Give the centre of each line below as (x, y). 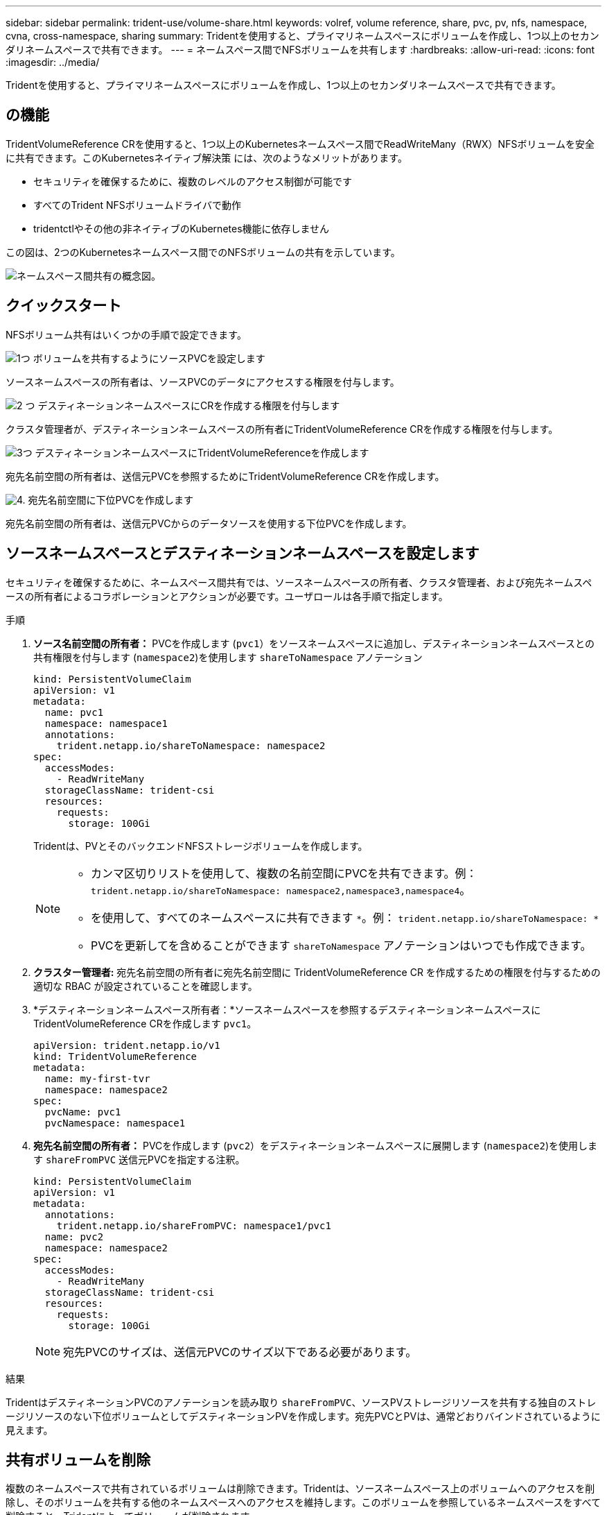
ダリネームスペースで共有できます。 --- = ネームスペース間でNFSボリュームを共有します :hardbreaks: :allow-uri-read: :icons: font (300, 50)
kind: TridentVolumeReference (115, 1056)
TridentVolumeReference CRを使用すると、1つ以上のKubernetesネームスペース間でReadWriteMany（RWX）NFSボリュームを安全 (300, 144)
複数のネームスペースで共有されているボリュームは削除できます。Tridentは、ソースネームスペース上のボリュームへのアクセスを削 (300, 1489)
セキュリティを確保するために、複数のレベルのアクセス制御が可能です (193, 181)
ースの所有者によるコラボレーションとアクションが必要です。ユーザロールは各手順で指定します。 (227, 596)
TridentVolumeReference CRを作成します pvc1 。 (145, 1023)
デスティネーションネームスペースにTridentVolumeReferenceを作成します (202, 452)
